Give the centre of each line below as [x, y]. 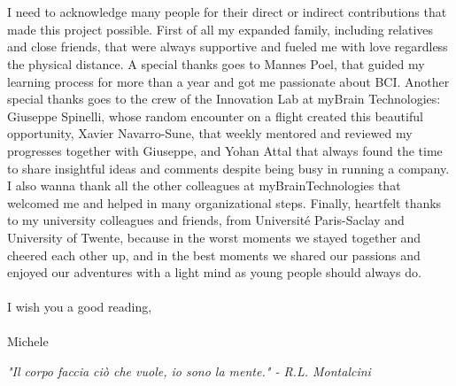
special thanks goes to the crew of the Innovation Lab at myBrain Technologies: [224, 99]
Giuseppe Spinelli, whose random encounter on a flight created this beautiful [215, 116]
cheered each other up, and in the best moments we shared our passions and [214, 255]
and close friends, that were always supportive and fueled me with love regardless [228, 46]
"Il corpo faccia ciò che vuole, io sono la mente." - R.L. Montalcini [189, 371]
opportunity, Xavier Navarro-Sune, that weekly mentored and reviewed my [210, 133]
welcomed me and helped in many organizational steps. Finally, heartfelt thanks [224, 202]
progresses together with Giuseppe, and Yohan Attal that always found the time [225, 150]
